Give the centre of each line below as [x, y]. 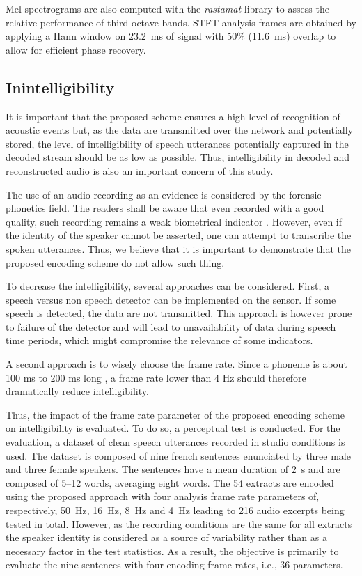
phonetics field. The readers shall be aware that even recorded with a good [165, 208]
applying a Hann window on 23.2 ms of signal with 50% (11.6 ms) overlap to [171, 36]
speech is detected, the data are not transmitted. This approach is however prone [179, 313]
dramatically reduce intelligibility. [77, 391]
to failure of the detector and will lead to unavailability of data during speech [171, 326]
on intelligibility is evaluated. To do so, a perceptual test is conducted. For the [173, 428]
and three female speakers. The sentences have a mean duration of [147, 469]
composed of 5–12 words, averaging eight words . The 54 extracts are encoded [170, 482]
